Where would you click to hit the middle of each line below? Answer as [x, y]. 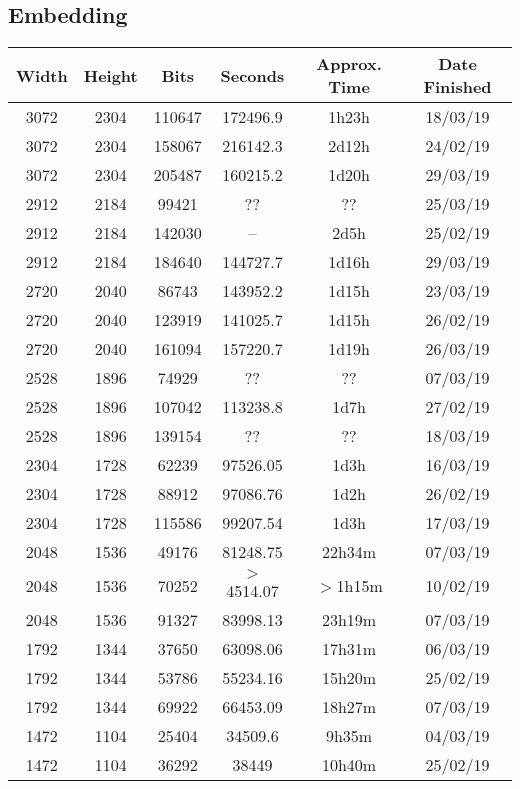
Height [110, 75]
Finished [457, 87]
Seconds [252, 75]
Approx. [349, 64]
